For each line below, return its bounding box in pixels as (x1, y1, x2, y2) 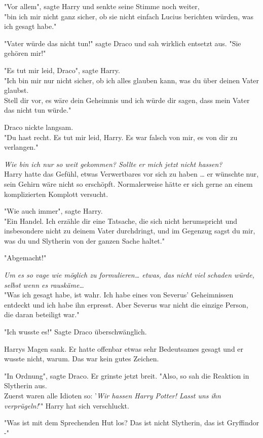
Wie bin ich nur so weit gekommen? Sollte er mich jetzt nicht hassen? (4, 158, 222, 169)
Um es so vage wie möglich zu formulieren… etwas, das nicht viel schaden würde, (4, 269, 254, 280)
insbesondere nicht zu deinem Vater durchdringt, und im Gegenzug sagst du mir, (4, 225, 255, 236)
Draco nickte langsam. (4, 121, 73, 132)
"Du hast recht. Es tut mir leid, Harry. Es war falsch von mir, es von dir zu (4, 131, 238, 142)
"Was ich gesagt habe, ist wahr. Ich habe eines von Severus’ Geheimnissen (4, 289, 234, 300)
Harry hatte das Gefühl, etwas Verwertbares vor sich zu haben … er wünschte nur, (4, 169, 259, 179)
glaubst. (4, 85, 29, 95)
